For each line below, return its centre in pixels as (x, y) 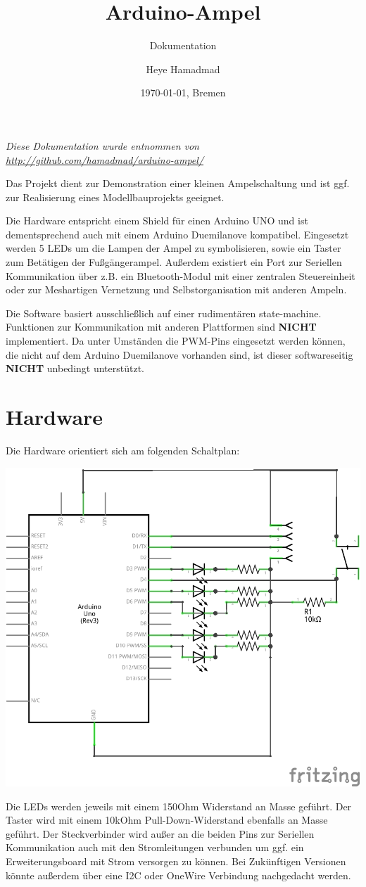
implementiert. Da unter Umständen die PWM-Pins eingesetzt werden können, (176, 341)
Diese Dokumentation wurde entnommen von (102, 145)
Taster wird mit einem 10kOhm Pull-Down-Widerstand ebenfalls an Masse (167, 820)
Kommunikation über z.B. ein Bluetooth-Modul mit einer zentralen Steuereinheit (181, 275)
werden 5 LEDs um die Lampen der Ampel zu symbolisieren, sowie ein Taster (173, 248)
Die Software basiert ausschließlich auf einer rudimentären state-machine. (164, 313)
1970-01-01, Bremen (183, 92)
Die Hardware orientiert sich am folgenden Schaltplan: (123, 450)
